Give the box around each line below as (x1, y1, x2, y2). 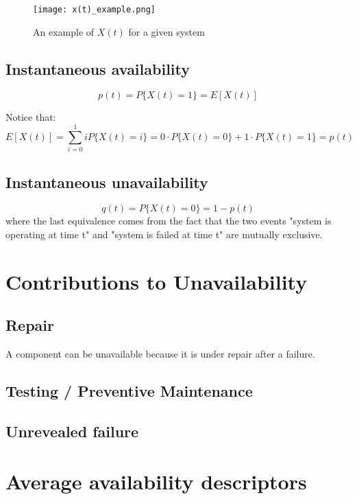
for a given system (128, 24, 205, 38)
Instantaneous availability (5, 58, 190, 79)
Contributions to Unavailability (5, 267, 308, 295)
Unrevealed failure (5, 420, 139, 441)
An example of (33, 24, 95, 38)
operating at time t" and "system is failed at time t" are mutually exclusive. (5, 227, 323, 241)
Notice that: (5, 110, 56, 124)
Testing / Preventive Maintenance (5, 380, 253, 402)
